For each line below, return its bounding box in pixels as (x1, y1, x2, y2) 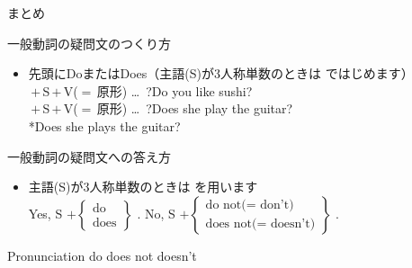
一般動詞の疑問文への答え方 (7, 147, 171, 165)
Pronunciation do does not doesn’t (7, 246, 197, 264)
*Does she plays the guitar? (28, 116, 181, 135)
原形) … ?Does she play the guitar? (96, 99, 293, 118)
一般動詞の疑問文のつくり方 (7, 33, 171, 52)
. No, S (137, 203, 175, 222)
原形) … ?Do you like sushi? (96, 81, 253, 100)
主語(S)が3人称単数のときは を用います (28, 177, 258, 196)
